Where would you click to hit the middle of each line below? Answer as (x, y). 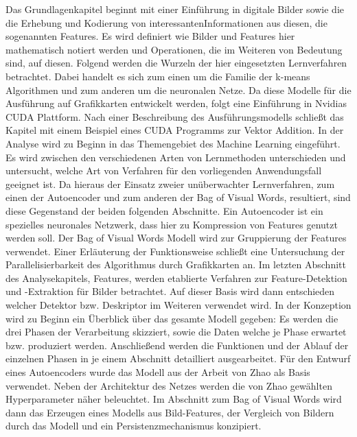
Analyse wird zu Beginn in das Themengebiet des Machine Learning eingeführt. (173, 143)
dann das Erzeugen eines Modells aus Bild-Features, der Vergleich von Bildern (170, 412)
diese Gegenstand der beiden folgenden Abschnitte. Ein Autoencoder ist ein (164, 210)
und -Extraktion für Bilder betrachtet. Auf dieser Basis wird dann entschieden (170, 291)
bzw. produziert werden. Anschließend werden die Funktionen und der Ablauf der (177, 345)
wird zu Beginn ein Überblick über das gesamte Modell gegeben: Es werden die (172, 318)
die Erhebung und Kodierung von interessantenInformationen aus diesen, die (166, 22)
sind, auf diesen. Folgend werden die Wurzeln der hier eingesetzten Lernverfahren (176, 63)
